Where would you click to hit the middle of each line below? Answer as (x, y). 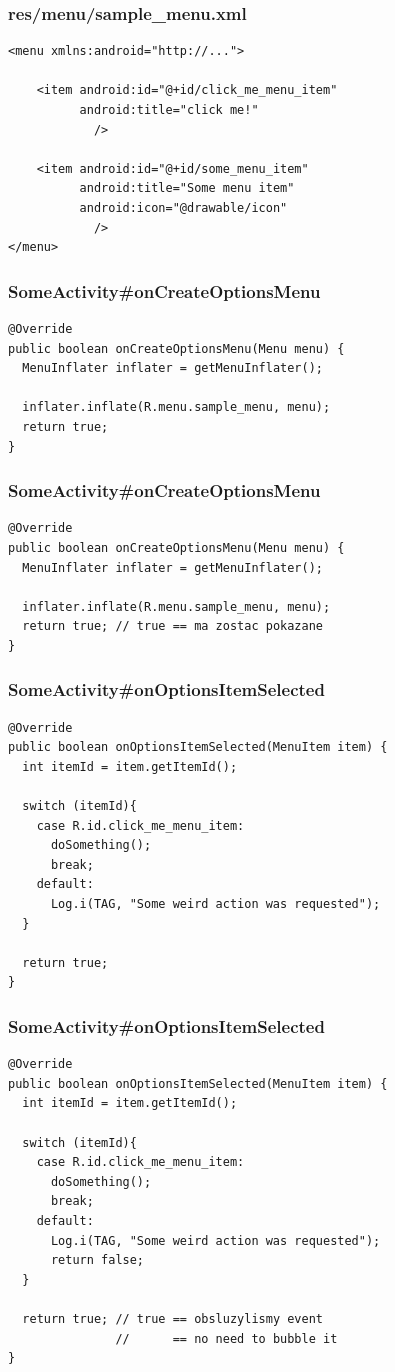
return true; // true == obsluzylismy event (172, 1318)
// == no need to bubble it (226, 1338)
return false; (97, 1260)
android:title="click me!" (169, 110)
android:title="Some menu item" (187, 188)
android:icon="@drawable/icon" (183, 207)
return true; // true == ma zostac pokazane (172, 626)
